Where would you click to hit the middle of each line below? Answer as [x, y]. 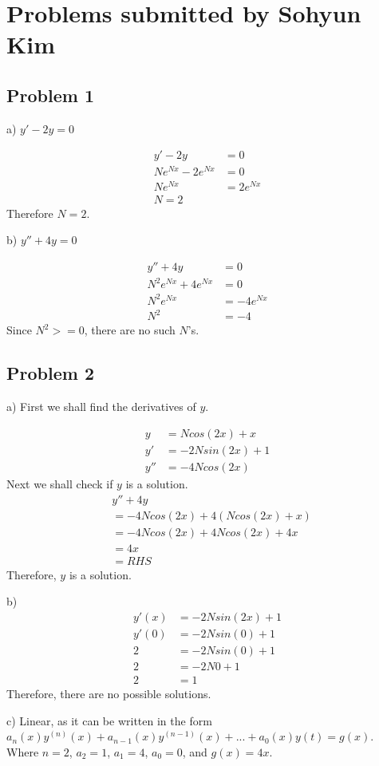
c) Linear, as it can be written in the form [109, 720]
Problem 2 [50, 373]
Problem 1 [50, 95]
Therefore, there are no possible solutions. [109, 694]
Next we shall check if [60, 483]
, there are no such [130, 330]
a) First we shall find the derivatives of [101, 407]
